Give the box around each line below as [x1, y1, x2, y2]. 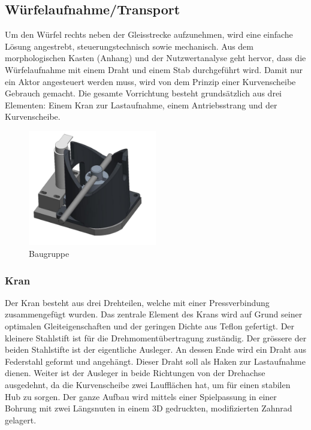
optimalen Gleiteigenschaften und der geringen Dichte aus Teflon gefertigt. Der [5, 320, 295, 332]
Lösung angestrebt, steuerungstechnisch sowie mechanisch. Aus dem [5, 40, 254, 52]
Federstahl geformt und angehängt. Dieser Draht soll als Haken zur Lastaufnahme [5, 355, 306, 367]
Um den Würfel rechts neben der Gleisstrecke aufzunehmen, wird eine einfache [5, 28, 293, 41]
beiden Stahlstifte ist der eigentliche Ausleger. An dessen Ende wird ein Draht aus [5, 343, 307, 356]
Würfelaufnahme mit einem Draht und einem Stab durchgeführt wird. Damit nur [5, 63, 303, 75]
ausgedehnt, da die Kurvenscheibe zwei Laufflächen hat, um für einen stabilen [5, 378, 291, 390]
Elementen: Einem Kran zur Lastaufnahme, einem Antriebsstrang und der [5, 98, 277, 111]
